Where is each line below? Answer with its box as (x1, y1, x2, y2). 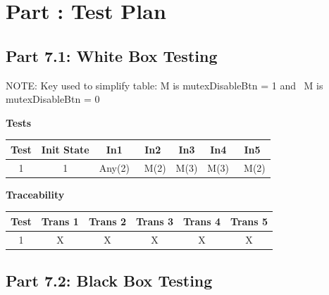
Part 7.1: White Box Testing (6, 44, 218, 66)
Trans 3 (135, 213, 173, 228)
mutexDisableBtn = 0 (6, 92, 100, 106)
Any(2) (99, 160, 130, 175)
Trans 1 (41, 213, 79, 228)
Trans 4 (183, 213, 221, 228)
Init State (41, 142, 89, 156)
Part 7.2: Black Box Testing (6, 270, 213, 291)
